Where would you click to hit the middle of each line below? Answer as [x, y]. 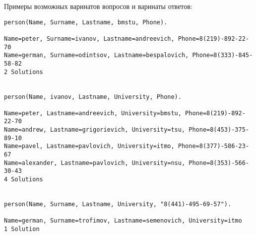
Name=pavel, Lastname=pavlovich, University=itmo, [89, 146]
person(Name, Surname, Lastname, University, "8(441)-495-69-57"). [118, 204]
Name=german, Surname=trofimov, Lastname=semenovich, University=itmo [123, 221]
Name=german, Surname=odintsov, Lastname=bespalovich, [96, 55]
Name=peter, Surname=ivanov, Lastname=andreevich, [89, 39]
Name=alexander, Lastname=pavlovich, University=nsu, [95, 163]
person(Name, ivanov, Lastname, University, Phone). [93, 97]
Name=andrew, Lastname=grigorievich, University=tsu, [95, 130]
